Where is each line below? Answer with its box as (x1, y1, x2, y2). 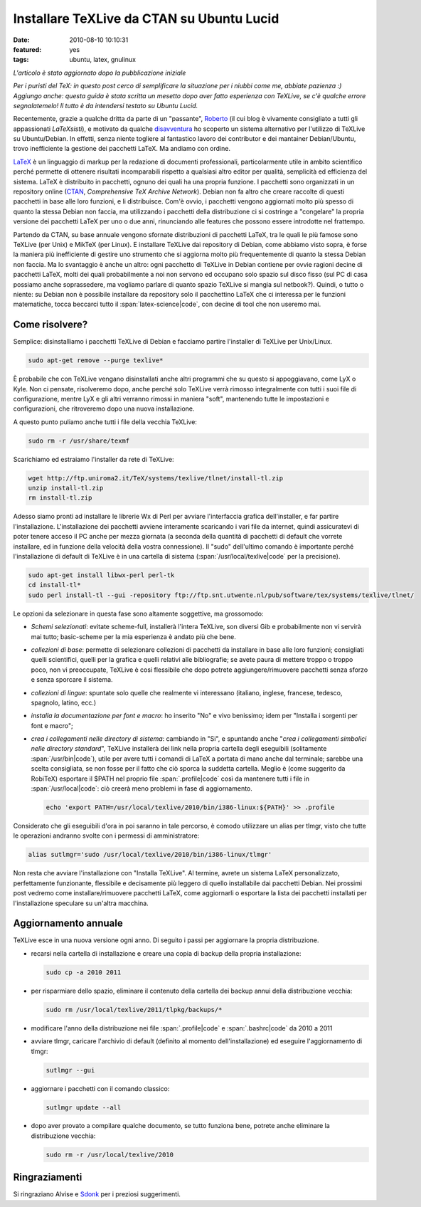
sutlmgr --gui (46, 1066, 95, 1074)
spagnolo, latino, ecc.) (31, 698, 97, 707)
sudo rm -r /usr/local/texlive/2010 (46, 1150, 174, 1159)
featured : (13, 45, 42, 53)
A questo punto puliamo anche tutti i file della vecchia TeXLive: (13, 417, 197, 426)
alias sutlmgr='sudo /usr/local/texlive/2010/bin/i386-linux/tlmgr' (28, 850, 272, 859)
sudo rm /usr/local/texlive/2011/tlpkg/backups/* (46, 1006, 223, 1013)
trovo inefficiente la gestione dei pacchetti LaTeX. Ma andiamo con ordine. (13, 144, 231, 153)
